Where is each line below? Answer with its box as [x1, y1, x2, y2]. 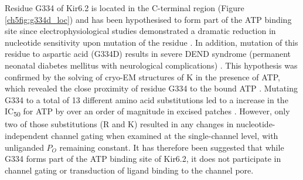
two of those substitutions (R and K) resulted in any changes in [5, 118, 234, 130]
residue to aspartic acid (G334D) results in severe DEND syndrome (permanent [5, 47, 291, 60]
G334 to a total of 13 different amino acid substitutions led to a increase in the [5, 93, 288, 106]
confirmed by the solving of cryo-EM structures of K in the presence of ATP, [5, 70, 280, 83]
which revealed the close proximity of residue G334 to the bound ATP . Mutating [5, 82, 298, 94]
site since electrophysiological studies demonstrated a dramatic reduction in [5, 25, 276, 37]
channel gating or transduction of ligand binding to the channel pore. [5, 164, 254, 176]
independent [5, 130, 49, 142]
